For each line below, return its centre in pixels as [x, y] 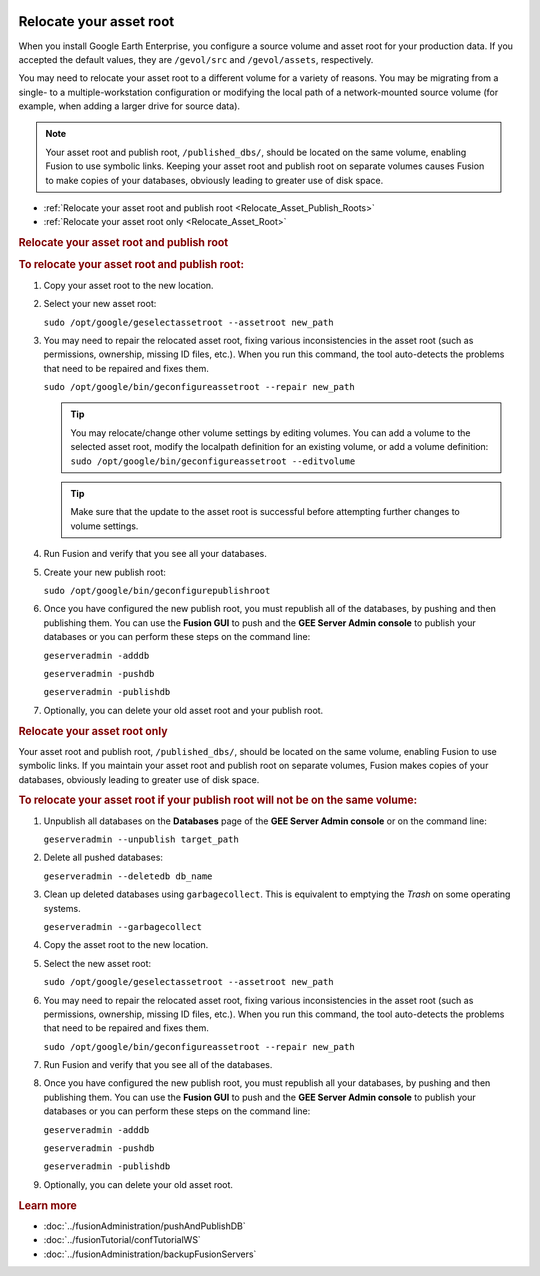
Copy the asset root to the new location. [126, 945]
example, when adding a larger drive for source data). [129, 106]
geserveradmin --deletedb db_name [128, 876]
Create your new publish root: [105, 572]
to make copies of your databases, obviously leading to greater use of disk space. [214, 180]
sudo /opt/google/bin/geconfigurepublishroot [157, 590]
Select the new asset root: [97, 963]
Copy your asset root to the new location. [128, 285]
